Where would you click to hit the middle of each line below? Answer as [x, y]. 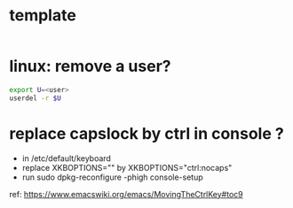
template [43, 15]
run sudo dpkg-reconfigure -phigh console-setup [113, 177]
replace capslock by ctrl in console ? [146, 133]
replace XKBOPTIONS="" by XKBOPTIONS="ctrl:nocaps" [127, 167]
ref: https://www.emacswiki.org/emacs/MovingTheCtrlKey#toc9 [126, 194]
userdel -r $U [36, 98]
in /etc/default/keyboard [66, 158]
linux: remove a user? [90, 66]
